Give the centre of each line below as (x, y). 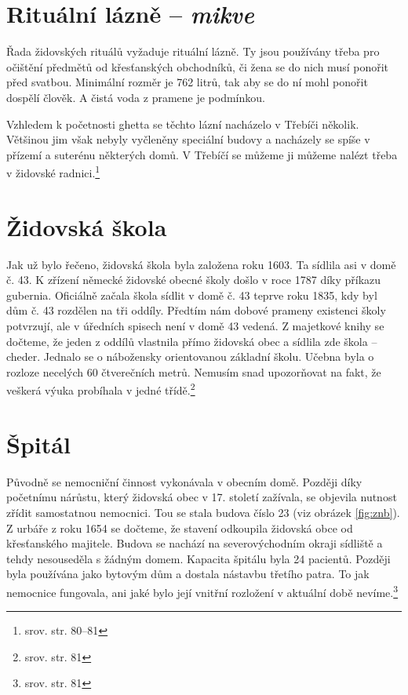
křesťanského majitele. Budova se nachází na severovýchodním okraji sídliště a (195, 543)
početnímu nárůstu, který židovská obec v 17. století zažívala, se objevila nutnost (202, 497)
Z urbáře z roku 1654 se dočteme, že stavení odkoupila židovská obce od (180, 528)
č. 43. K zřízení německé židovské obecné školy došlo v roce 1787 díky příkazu (194, 280)
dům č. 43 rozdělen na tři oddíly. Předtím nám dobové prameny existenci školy (196, 310)
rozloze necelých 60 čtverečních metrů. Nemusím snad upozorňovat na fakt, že (194, 371)
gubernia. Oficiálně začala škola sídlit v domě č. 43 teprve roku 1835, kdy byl (192, 295)
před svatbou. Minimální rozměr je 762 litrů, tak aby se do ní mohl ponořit (187, 82)
